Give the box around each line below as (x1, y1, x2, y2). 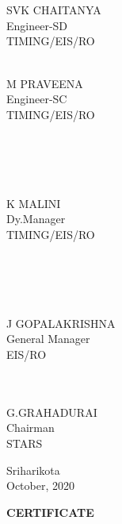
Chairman (6, 419, 55, 436)
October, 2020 (6, 477, 74, 494)
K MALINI (6, 195, 61, 211)
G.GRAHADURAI (6, 403, 97, 420)
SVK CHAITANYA (6, 2, 101, 18)
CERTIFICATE (6, 503, 94, 520)
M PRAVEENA (6, 75, 83, 91)
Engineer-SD (6, 17, 68, 33)
